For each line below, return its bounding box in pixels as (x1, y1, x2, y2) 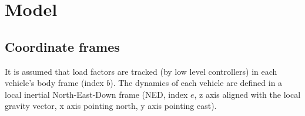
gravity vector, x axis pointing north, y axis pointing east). (5, 100, 217, 112)
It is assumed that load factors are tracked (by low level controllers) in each (5, 65, 277, 77)
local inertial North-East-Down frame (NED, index (5, 88, 188, 100)
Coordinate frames (5, 37, 120, 55)
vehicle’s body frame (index (5, 77, 104, 89)
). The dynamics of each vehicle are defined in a (110, 77, 283, 89)
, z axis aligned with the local (194, 88, 301, 100)
